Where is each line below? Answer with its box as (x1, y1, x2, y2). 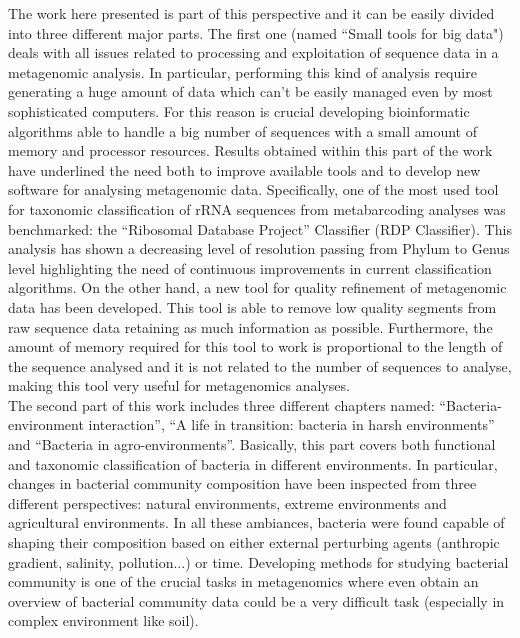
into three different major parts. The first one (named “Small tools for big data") (8, 22, 504, 43)
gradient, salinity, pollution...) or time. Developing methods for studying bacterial (8, 551, 509, 572)
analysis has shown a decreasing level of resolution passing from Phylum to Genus (8, 238, 510, 259)
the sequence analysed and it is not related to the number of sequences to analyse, (8, 355, 512, 376)
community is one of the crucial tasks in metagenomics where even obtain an (8, 571, 479, 592)
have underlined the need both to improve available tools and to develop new (8, 159, 481, 180)
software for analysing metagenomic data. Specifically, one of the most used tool (8, 179, 499, 200)
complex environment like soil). (8, 610, 199, 631)
